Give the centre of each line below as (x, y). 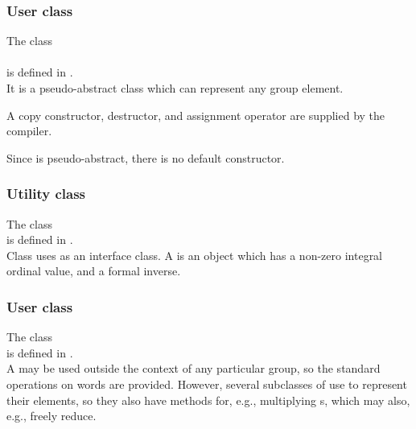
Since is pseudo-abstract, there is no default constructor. (146, 157)
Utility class (46, 194)
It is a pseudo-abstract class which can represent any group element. (175, 88)
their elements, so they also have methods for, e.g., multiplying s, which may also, (208, 400)
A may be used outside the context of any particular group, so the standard (194, 368)
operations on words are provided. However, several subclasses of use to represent (207, 384)
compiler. (29, 131)
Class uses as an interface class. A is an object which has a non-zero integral (195, 255)
